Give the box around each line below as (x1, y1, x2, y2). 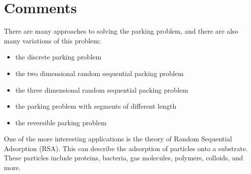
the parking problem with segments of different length (15, 101, 177, 111)
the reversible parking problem (15, 117, 107, 127)
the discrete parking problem (15, 52, 102, 62)
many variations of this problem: (4, 35, 101, 45)
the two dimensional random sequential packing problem (15, 68, 184, 78)
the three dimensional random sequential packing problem (15, 84, 188, 95)
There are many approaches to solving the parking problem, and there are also (4, 26, 238, 36)
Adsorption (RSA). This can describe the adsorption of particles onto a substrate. (4, 143, 248, 153)
